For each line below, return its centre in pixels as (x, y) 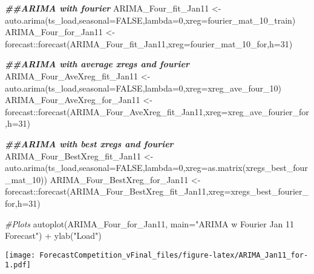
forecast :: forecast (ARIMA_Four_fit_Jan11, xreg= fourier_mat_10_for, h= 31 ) (149, 43)
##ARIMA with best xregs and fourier (89, 143)
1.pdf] (18, 265)
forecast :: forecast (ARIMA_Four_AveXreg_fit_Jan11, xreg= (116, 111)
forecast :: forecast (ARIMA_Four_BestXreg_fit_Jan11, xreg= (118, 191)
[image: (20, 255)
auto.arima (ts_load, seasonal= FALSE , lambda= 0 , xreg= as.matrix (124, 168)
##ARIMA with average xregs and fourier (97, 64)
